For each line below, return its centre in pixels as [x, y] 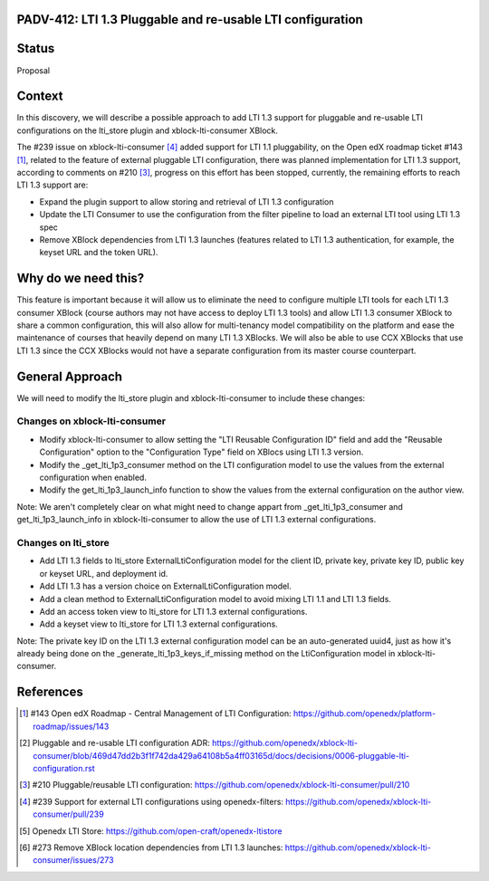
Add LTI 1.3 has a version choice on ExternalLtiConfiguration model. [165, 586]
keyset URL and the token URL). [99, 253]
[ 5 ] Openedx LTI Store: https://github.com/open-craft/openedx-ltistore [151, 831]
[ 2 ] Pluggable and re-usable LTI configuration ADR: [115, 743]
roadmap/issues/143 [71, 726]
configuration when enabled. [93, 478]
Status [36, 48]
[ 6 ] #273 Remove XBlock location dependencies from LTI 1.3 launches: [151, 847]
